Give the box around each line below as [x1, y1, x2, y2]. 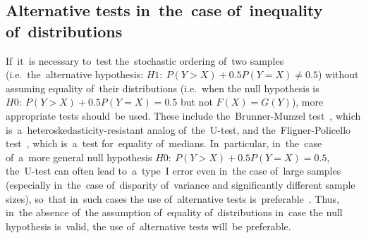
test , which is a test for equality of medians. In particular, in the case [6, 136, 322, 151]
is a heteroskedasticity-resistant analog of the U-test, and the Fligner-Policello [6, 122, 351, 137]
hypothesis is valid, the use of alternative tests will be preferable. [6, 218, 291, 233]
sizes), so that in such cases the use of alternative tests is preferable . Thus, [6, 191, 340, 206]
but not [180, 94, 213, 109]
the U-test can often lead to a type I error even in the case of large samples [6, 163, 341, 178]
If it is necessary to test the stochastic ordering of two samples [6, 53, 284, 68]
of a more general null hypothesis [6, 149, 152, 164]
